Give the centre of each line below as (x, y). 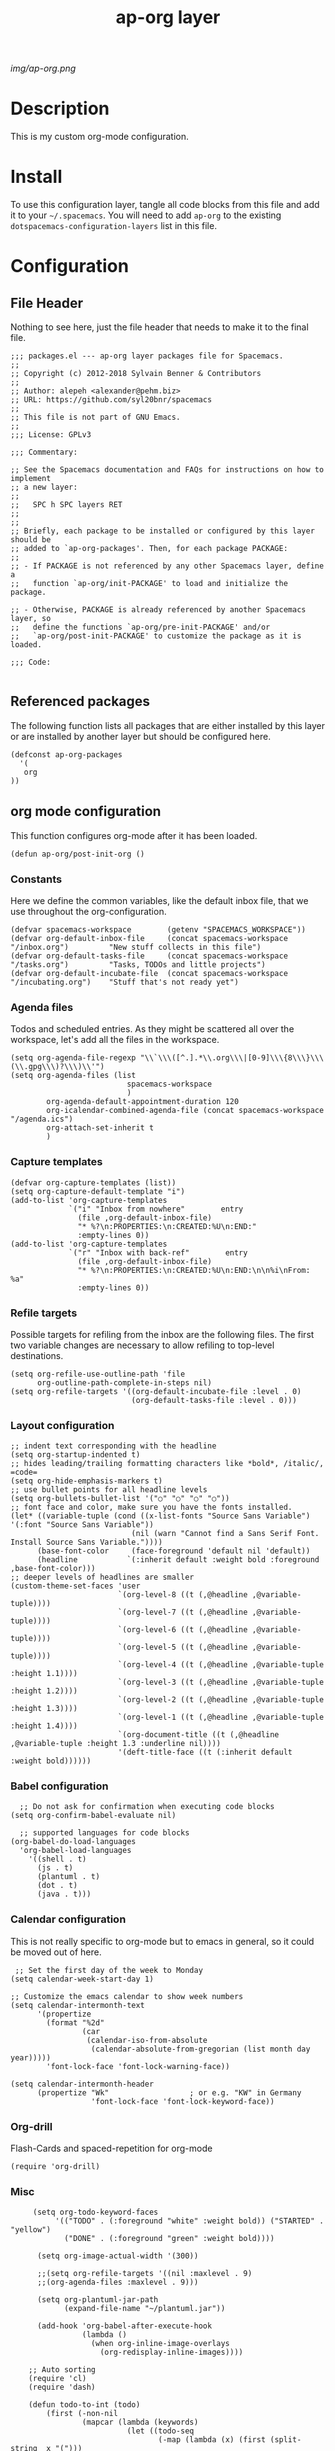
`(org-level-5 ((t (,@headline (182, 1647)
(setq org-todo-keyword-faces (95, 2212)
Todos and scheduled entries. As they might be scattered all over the (152, 1029)
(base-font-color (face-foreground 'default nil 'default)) (173, 1551)
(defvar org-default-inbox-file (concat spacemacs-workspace (149, 938)
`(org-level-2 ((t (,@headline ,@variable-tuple (221, 1700)
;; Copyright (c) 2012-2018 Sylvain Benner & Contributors (136, 374)
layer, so (31, 619)
